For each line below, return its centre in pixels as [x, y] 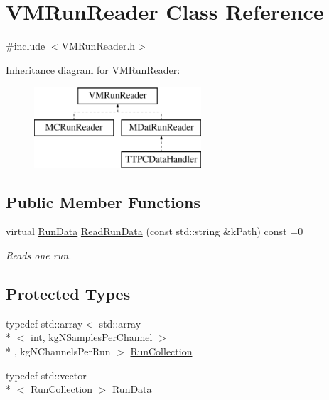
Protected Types [68, 294]
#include [26, 46]
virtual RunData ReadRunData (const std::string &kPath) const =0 [155, 231]
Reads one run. [39, 255]
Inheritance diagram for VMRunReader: [93, 69]
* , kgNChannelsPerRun [58, 351]
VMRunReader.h [98, 46]
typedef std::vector [46, 375]
